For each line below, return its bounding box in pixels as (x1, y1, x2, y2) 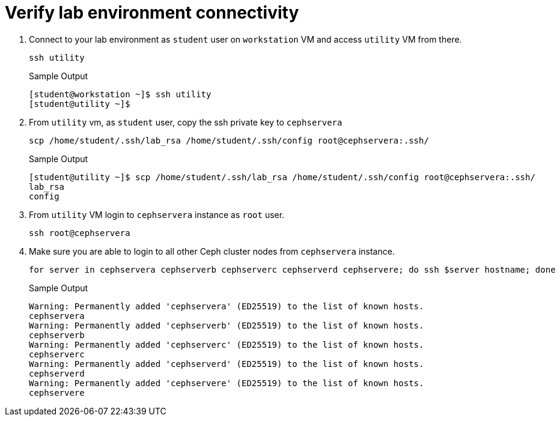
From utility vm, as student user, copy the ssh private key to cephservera (29, 117, 342, 127)
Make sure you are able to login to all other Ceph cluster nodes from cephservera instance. (29, 246, 395, 256)
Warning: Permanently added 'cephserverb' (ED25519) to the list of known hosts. (29, 320, 424, 330)
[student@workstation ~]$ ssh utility (29, 89, 212, 99)
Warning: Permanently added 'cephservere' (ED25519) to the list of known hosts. (29, 378, 424, 388)
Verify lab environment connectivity (5, 2, 299, 23)
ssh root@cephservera (29, 228, 130, 238)
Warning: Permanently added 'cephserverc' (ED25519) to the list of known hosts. (29, 339, 424, 350)
